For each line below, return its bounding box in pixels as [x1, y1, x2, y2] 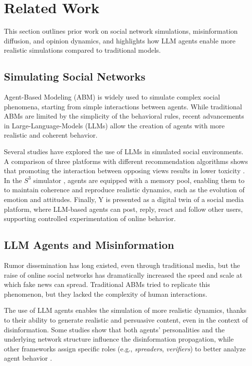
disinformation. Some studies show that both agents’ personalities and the [4, 324, 225, 334]
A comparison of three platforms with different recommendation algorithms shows [4, 156, 248, 166]
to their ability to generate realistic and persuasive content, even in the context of [4, 315, 248, 325]
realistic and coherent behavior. [4, 130, 98, 140]
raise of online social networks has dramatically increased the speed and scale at [4, 269, 243, 280]
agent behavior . [4, 353, 52, 363]
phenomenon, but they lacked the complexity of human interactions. [4, 288, 207, 299]
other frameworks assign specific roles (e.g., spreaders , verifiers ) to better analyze [4, 343, 246, 353]
